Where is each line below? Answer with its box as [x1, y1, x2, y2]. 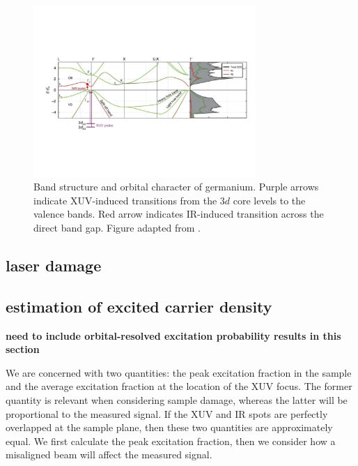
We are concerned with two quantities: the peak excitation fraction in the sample [6, 365, 352, 379]
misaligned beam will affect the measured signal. [6, 447, 212, 462]
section [6, 342, 40, 356]
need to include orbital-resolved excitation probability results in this [6, 328, 341, 343]
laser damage [6, 255, 102, 276]
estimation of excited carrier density [6, 295, 272, 317]
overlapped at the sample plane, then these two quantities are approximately [6, 420, 333, 435]
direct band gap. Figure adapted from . [33, 220, 201, 235]
